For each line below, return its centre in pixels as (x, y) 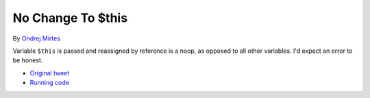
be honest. (28, 60)
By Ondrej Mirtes (37, 38)
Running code (50, 83)
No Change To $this (70, 18)
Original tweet (50, 73)
